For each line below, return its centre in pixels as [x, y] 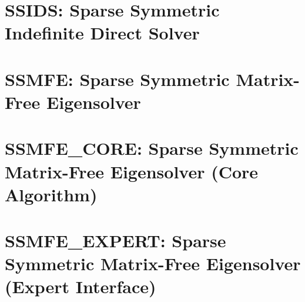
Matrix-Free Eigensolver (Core [132, 171]
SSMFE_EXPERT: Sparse [115, 240]
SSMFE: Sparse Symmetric [117, 79]
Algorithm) [51, 194]
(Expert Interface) [81, 286]
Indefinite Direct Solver [102, 33]
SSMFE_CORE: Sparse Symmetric [152, 148]
